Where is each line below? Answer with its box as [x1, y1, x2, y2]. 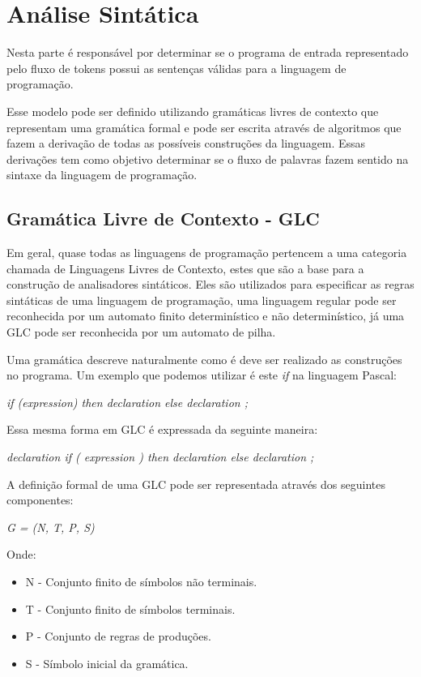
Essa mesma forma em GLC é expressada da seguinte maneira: [6, 421, 318, 438]
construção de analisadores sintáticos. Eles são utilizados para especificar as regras [6, 276, 415, 293]
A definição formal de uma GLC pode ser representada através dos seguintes [6, 475, 385, 492]
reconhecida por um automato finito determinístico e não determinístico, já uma [6, 307, 405, 324]
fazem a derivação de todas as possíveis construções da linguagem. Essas [6, 135, 366, 152]
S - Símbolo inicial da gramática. [25, 654, 189, 671]
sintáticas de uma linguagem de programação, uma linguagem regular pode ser [6, 291, 397, 308]
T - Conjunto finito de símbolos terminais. [25, 600, 236, 617]
